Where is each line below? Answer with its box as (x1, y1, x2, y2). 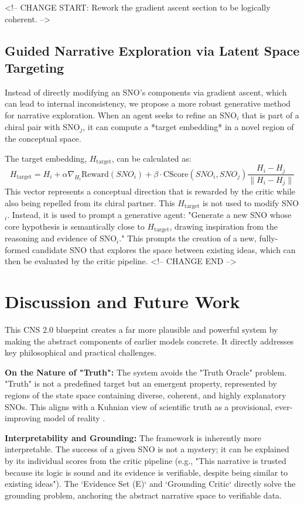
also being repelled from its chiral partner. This (5, 196, 175, 209)
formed (5, 243, 30, 255)
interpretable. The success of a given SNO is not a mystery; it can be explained (5, 443, 289, 455)
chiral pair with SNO (5, 120, 80, 132)
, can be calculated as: (111, 152, 192, 164)
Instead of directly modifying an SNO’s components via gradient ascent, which (5, 86, 287, 98)
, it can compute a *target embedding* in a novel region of (83, 120, 294, 132)
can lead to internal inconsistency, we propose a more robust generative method (5, 97, 291, 110)
